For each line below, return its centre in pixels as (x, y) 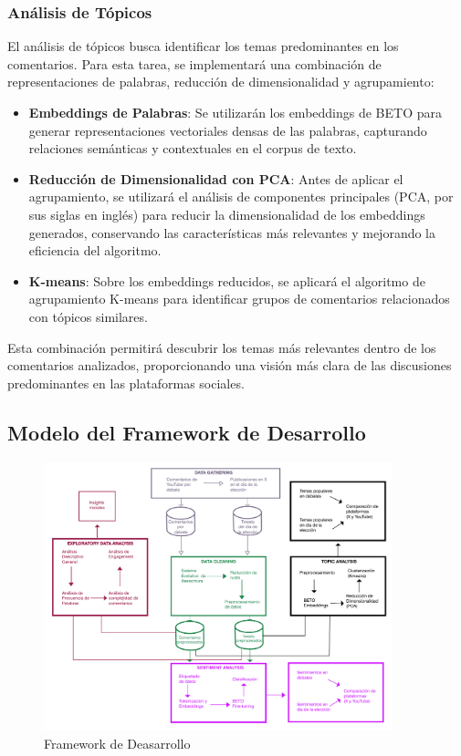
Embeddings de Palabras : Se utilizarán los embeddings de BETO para (235, 112)
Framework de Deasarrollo (117, 743)
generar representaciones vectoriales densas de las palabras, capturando (228, 130)
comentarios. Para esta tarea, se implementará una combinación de (194, 63)
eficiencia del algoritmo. (95, 250)
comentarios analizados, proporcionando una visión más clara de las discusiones (230, 365)
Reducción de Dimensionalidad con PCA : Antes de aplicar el (216, 178)
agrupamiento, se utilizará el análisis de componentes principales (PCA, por (241, 197)
